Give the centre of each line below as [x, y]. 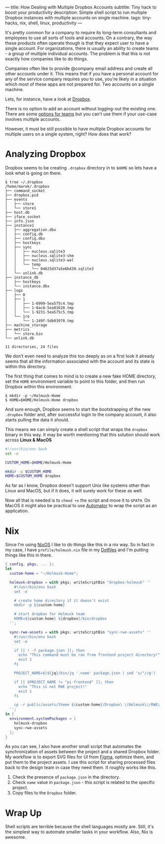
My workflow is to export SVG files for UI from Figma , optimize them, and [80, 757]
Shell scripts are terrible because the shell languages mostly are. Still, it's [80, 827]
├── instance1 [20, 225]
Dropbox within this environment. [39, 386]
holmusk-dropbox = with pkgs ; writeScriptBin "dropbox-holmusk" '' [81, 582]
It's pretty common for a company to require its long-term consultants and [81, 32]
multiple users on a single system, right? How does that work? [68, 134]
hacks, [12, 23]
